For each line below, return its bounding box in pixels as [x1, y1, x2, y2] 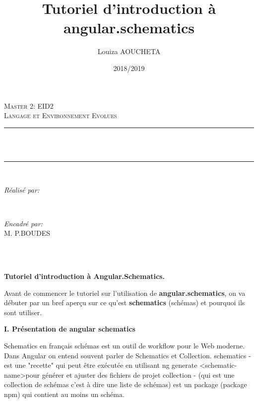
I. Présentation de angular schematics [4, 324, 135, 334]
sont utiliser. [4, 307, 42, 317]
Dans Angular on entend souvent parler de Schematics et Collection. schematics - [4, 350, 251, 360]
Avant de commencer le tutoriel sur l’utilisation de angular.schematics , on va [4, 287, 246, 298]
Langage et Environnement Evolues [4, 110, 117, 121]
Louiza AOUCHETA [97, 46, 161, 57]
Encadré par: [4, 218, 43, 228]
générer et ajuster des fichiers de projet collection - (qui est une [42, 369, 235, 380]
